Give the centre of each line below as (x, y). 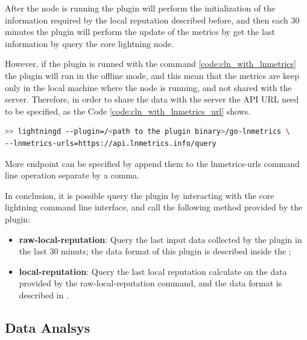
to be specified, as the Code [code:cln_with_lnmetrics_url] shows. (128, 111)
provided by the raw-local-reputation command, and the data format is (150, 283)
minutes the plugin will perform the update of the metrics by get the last (140, 32)
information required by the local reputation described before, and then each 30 (152, 20)
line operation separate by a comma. (72, 175)
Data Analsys (48, 327)
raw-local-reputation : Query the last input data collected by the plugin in (160, 239)
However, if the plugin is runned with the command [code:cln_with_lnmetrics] (150, 64)
